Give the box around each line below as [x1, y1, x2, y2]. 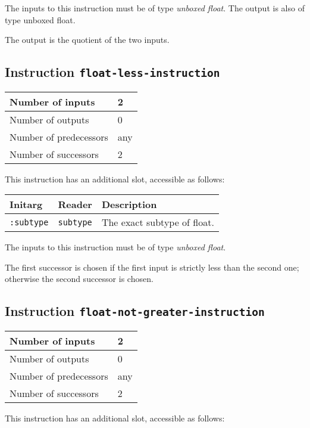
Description [101, 197, 157, 212]
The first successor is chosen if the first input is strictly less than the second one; [5, 260, 299, 273]
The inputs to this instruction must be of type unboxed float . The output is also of [5, 2, 305, 14]
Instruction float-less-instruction [5, 63, 220, 81]
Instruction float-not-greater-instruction [5, 302, 265, 320]
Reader [58, 197, 92, 212]
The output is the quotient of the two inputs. [5, 33, 170, 46]
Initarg [10, 197, 43, 212]
